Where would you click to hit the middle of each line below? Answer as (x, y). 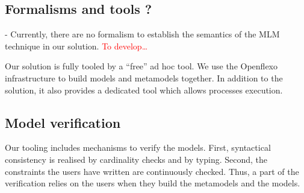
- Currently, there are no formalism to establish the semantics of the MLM (142, 34)
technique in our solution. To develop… (76, 46)
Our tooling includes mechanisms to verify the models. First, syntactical (138, 147)
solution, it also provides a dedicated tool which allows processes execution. (144, 90)
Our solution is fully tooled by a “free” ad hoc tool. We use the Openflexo (141, 66)
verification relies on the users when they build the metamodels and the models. (153, 183)
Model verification (63, 122)
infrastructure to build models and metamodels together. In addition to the (144, 78)
